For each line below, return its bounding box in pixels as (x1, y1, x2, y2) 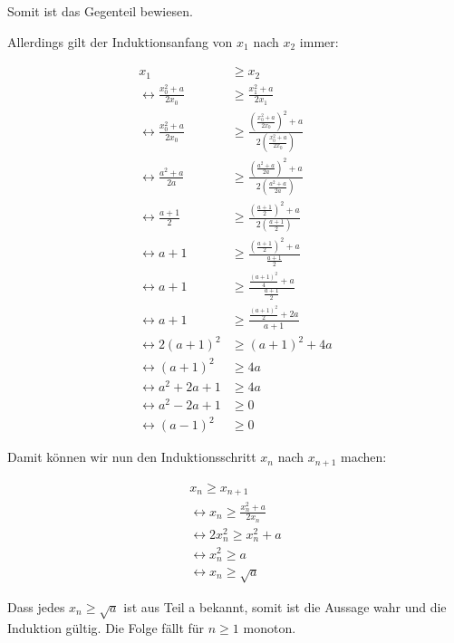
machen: (341, 447, 387, 466)
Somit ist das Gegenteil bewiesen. (7, 2, 193, 20)
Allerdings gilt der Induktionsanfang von (7, 32, 233, 51)
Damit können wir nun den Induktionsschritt (7, 447, 256, 466)
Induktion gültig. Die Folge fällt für (7, 618, 205, 637)
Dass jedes (7, 597, 65, 616)
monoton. (243, 618, 296, 637)
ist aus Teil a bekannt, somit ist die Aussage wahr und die (123, 597, 447, 616)
